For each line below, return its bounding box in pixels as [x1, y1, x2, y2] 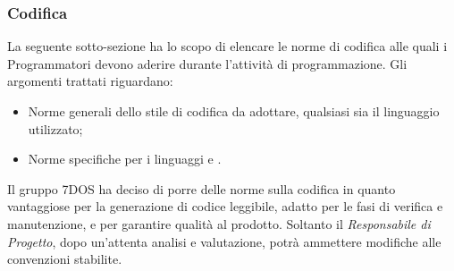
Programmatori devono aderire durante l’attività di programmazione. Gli [7, 54, 408, 72]
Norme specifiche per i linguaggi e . [28, 149, 222, 168]
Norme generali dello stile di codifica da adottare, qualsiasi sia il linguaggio [28, 102, 440, 120]
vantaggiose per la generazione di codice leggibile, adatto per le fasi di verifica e [7, 197, 443, 216]
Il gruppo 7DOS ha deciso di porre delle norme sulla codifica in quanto [7, 179, 396, 198]
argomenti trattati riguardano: [7, 72, 173, 90]
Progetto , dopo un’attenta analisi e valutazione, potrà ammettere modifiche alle [7, 232, 441, 250]
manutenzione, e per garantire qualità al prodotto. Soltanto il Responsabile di [7, 214, 431, 233]
